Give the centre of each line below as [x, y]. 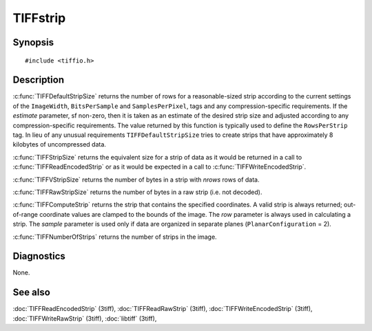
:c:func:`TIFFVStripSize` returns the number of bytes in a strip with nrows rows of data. [136, 180]
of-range [25, 214]
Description [39, 80]
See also [32, 292]
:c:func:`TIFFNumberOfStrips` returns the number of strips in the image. [115, 237]
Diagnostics [39, 256]
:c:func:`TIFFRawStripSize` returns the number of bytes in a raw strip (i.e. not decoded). [137, 192]
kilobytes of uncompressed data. [60, 145]
